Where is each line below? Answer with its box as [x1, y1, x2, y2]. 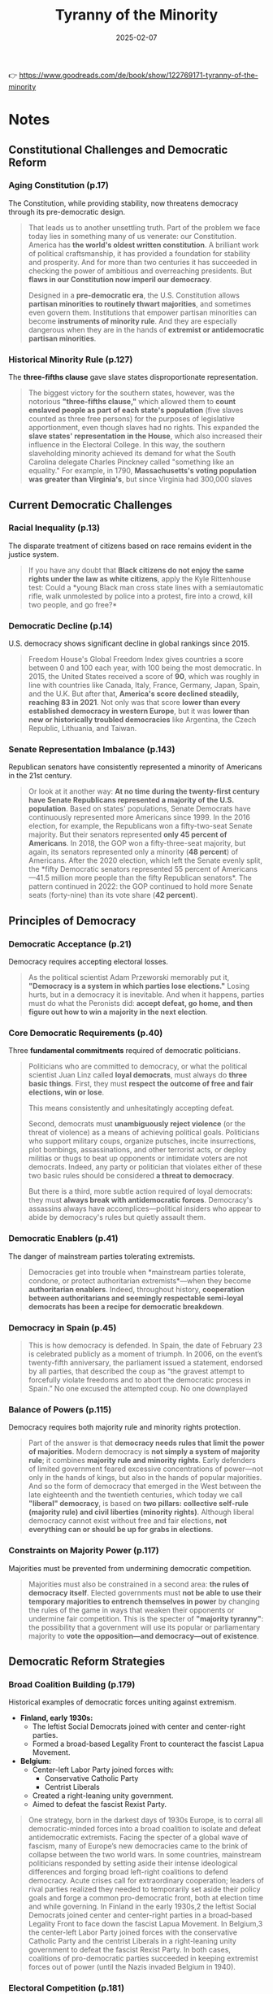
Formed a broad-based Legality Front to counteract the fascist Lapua [32, 1739, 264, 1749]
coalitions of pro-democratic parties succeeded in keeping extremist [28, 1953, 258, 1963]
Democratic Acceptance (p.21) [8, 938, 132, 949]
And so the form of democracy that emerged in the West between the [28, 1482, 262, 1491]
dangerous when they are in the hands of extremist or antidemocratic [28, 324, 265, 334]
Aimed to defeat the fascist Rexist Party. [32, 1800, 167, 1809]
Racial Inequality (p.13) [8, 522, 101, 533]
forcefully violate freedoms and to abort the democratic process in [28, 1374, 252, 1384]
